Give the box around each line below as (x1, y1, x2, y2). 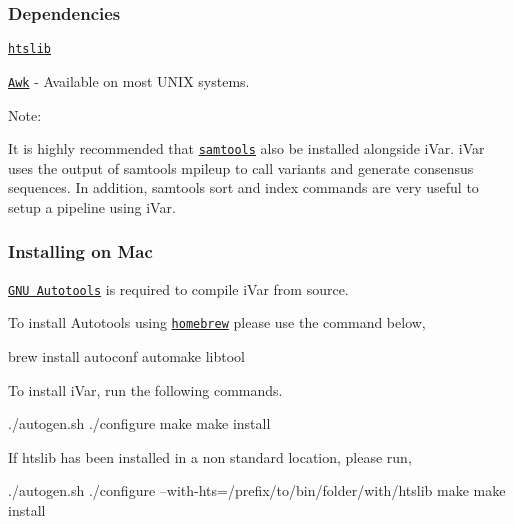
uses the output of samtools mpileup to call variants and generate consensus (8, 157, 474, 178)
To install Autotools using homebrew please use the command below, (8, 312, 426, 333)
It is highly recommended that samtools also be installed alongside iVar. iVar (8, 138, 485, 159)
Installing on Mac (8, 239, 153, 264)
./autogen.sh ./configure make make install (8, 413, 271, 434)
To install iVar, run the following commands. (8, 379, 283, 400)
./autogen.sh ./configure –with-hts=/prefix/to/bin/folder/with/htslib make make (8, 480, 506, 501)
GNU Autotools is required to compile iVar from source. (8, 278, 349, 299)
